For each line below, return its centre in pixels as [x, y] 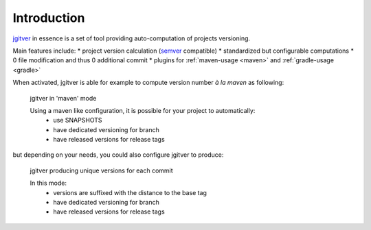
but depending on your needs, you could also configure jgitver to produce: [118, 155]
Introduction [49, 18]
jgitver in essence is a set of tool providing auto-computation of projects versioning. [132, 38]
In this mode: [48, 183]
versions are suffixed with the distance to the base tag [130, 192]
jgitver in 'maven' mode [63, 98]
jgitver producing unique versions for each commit [101, 170]
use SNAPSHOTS [78, 120]
